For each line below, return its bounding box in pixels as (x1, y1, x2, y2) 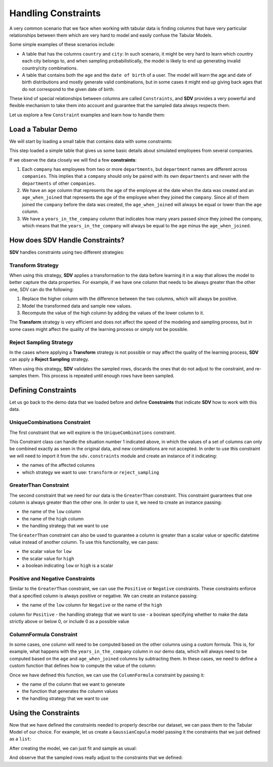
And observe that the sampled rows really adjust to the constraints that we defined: (9, 754, 183, 760)
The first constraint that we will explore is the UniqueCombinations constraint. (9, 429, 176, 436)
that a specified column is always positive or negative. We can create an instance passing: (9, 593, 198, 599)
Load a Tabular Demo (9, 125, 78, 133)
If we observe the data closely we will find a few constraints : (9, 157, 136, 163)
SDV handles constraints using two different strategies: (9, 249, 125, 255)
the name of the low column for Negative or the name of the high (22, 602, 162, 608)
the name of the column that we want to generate (22, 681, 125, 687)
